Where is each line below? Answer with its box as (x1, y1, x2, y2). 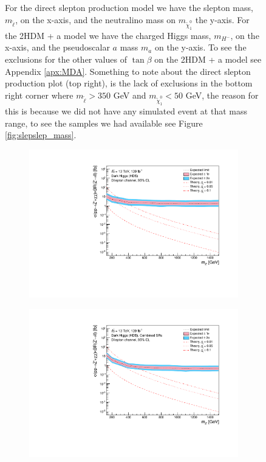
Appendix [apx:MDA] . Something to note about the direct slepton (5, 65, 251, 77)
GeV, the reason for (185, 88, 259, 101)
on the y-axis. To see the (154, 41, 247, 54)
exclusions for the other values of (5, 53, 127, 66)
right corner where (5, 88, 73, 101)
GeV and (113, 88, 146, 101)
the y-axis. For (195, 13, 250, 26)
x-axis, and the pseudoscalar (5, 41, 110, 54)
